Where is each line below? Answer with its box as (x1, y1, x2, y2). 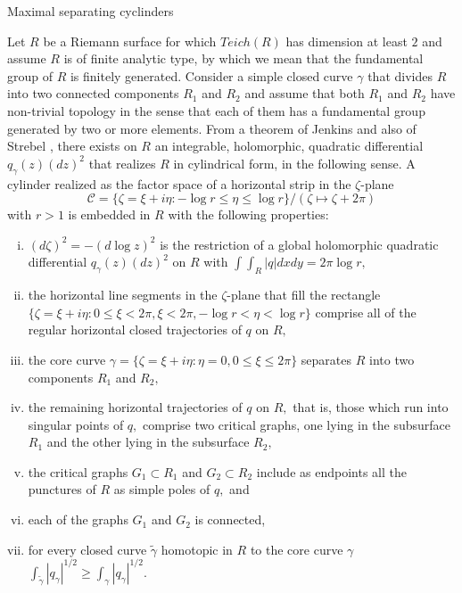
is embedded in (68, 205, 151, 224)
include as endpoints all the (256, 462, 407, 481)
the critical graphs (28, 462, 128, 481)
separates (301, 350, 352, 368)
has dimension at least (285, 31, 408, 50)
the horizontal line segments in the (28, 285, 218, 304)
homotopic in (161, 539, 233, 558)
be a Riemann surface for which (43, 31, 217, 50)
